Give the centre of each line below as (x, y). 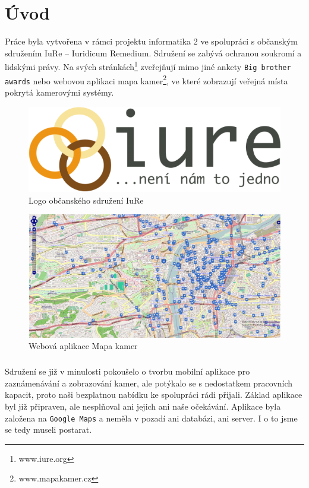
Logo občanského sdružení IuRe (86, 200)
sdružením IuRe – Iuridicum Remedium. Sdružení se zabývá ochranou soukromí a (153, 53)
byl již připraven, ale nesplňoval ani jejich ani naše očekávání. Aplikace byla (143, 406)
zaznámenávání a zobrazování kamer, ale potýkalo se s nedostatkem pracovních (149, 383)
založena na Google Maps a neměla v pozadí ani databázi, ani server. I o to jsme (151, 418)
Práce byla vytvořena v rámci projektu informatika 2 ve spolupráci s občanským (152, 41)
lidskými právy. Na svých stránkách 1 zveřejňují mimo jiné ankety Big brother (148, 66)
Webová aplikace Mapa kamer (83, 346)
